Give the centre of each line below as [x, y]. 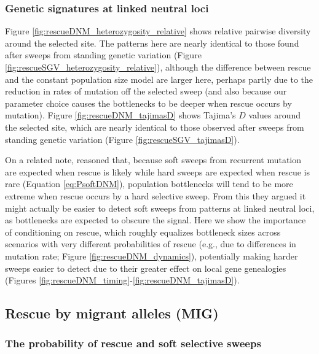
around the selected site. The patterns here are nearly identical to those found [152, 43]
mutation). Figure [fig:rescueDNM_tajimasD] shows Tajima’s [120, 115]
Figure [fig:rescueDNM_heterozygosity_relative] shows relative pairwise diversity [158, 31]
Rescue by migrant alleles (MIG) [112, 313]
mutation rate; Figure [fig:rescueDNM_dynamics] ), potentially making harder [152, 256]
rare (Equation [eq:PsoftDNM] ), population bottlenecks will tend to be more [149, 184]
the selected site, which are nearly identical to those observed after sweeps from [155, 127]
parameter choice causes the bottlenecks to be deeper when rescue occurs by [148, 103]
